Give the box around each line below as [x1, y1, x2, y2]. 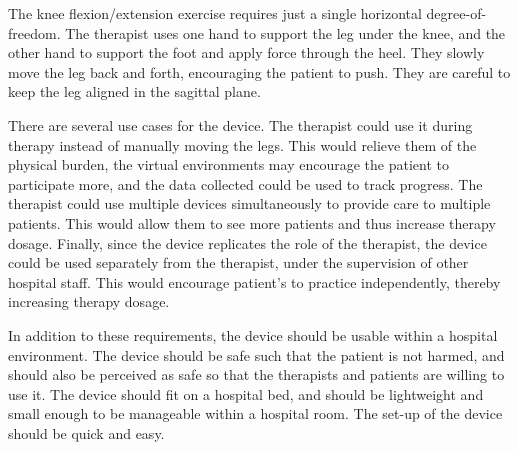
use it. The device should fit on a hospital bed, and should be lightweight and [8, 383, 484, 404]
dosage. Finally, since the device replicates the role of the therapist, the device [8, 232, 487, 253]
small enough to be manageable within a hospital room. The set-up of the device [8, 403, 503, 424]
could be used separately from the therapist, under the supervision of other [8, 252, 469, 273]
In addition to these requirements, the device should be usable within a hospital [8, 324, 498, 345]
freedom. [8, 22, 61, 43]
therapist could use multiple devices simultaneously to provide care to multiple [8, 193, 491, 214]
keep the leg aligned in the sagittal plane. [8, 81, 261, 102]
